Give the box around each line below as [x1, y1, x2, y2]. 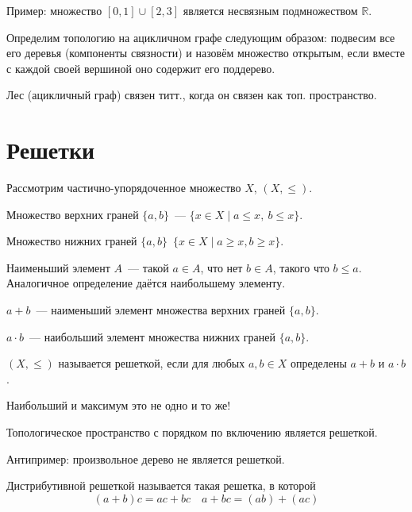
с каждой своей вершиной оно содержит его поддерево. [6, 60, 275, 76]
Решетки [6, 133, 95, 166]
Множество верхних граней [6, 206, 139, 222]
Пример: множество [6, 2, 102, 18]
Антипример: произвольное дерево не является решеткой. [6, 450, 285, 467]
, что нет [200, 259, 243, 275]
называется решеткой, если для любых [58, 355, 245, 371]
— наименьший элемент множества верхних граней [36, 302, 286, 318]
